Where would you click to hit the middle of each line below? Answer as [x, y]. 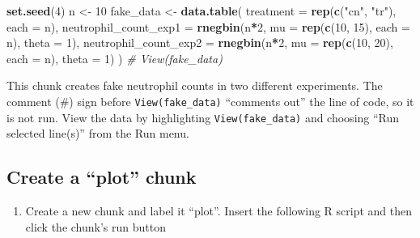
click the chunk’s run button [95, 226]
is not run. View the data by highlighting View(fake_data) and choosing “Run [203, 117]
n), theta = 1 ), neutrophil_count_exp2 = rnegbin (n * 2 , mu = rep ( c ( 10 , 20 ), [200, 42]
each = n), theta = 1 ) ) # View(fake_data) [115, 58]
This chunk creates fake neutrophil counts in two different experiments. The [195, 85]
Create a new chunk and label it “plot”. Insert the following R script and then [219, 211]
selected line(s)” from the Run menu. [98, 133]
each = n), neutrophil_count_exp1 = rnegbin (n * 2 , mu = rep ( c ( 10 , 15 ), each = [208, 26]
